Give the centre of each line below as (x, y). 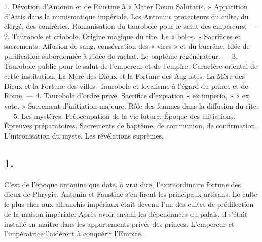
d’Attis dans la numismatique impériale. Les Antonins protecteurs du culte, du (126, 16)
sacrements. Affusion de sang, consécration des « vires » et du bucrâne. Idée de (127, 46)
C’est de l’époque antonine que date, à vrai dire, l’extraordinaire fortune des (123, 184)
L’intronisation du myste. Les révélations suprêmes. (84, 135)
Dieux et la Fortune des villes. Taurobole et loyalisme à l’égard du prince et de (126, 85)
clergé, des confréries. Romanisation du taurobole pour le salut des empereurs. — (130, 26)
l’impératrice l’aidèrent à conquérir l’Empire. (73, 234)
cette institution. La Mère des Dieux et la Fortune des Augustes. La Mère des (124, 76)
